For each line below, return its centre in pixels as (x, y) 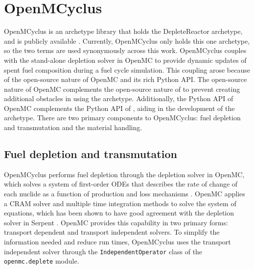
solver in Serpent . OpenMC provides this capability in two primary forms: (116, 222)
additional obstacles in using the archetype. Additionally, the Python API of (119, 98)
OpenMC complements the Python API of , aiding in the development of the (119, 108)
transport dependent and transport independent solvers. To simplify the (112, 232)
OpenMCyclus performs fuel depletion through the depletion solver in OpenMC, (124, 174)
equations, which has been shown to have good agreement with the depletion (119, 213)
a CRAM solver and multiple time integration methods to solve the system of (120, 203)
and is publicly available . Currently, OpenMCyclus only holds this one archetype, (127, 40)
